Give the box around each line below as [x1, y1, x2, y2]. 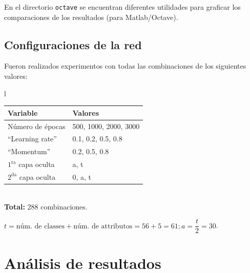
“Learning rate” [8, 133, 57, 144]
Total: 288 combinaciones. [4, 201, 88, 212]
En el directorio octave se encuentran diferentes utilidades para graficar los [4, 2, 241, 12]
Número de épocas [8, 120, 66, 131]
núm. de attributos [73, 222, 133, 230]
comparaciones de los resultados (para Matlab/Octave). [4, 11, 178, 22]
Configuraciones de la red [4, 36, 142, 52]
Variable [8, 107, 38, 118]
